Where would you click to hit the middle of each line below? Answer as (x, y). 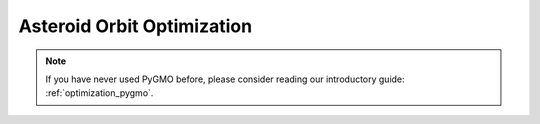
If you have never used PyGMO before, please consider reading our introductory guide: (225, 79)
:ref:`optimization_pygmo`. (99, 93)
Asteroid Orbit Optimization (135, 26)
